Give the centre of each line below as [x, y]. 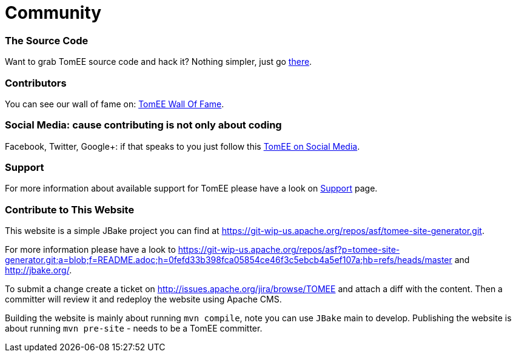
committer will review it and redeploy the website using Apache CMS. [143, 299]
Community [53, 13]
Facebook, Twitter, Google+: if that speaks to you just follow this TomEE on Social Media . [183, 146]
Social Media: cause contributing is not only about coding [143, 125]
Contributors [36, 83]
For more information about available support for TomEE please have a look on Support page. [191, 189]
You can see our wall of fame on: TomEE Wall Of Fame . [115, 104]
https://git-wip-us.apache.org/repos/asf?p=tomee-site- [289, 250]
